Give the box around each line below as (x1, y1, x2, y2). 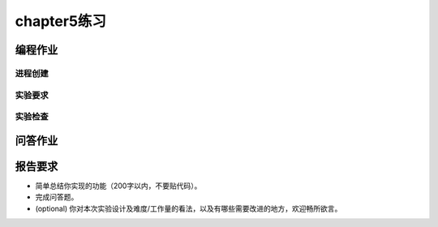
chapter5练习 (15, 12, 107, 30)
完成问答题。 (35, 192, 79, 202)
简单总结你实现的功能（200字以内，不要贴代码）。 (35, 181, 202, 191)
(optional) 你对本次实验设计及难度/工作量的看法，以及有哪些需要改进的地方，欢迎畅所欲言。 (35, 203, 342, 213)
